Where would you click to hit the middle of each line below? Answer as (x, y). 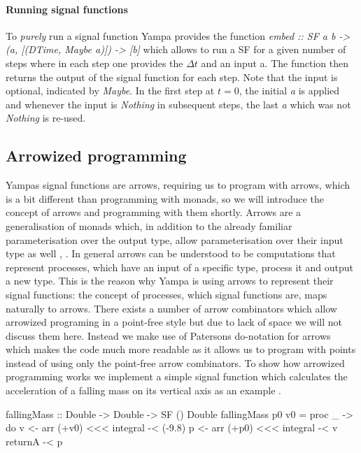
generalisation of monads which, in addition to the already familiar (149, 225)
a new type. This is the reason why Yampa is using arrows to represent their (170, 281)
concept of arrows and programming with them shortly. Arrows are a (154, 212)
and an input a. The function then (275, 63)
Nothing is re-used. (46, 118)
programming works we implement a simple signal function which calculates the (177, 376)
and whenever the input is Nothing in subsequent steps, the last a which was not (178, 104)
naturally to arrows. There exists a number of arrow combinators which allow (171, 308)
